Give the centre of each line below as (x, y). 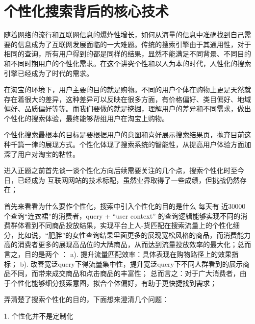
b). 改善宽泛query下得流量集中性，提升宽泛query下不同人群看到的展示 (131, 263)
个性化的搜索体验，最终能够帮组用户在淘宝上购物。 (86, 118)
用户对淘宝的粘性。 (48, 154)
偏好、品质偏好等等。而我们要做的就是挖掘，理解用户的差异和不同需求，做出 (127, 109)
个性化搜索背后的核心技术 (87, 11)
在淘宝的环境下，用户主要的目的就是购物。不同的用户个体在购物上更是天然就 (127, 89)
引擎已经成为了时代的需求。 (49, 73)
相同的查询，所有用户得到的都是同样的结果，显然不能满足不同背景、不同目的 (127, 54)
